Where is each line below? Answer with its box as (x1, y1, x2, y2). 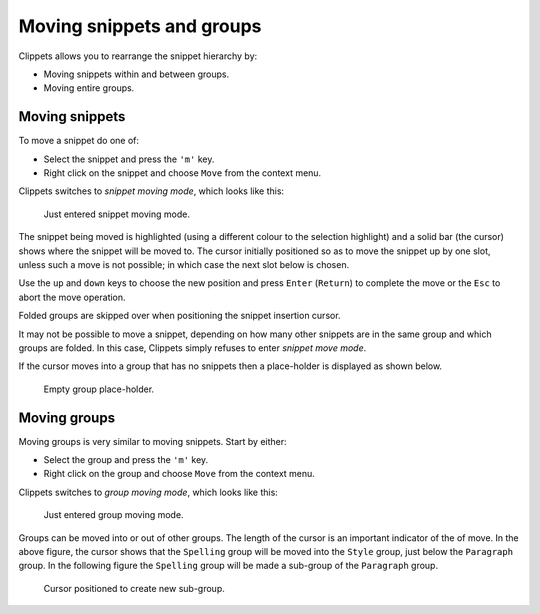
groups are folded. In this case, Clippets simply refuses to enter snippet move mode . (18, 341, 367, 354)
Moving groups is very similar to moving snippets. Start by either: (18, 435, 287, 447)
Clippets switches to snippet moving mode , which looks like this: (18, 185, 285, 197)
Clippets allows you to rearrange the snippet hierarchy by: (18, 50, 258, 62)
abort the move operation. (18, 291, 126, 303)
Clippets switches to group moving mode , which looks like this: (18, 486, 279, 498)
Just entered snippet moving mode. (43, 208, 190, 220)
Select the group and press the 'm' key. (43, 454, 209, 465)
